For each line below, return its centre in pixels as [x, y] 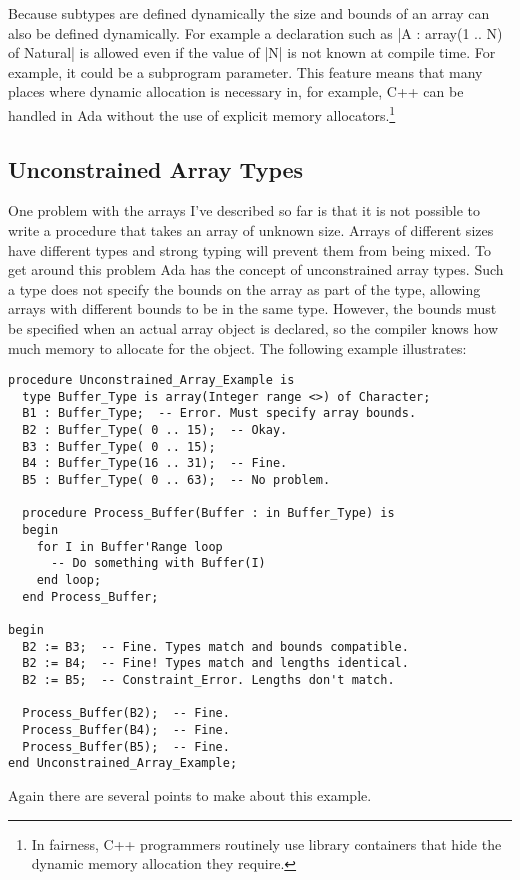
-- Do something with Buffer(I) [158, 563]
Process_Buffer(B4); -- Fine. [126, 729]
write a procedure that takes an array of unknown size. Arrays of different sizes [251, 230]
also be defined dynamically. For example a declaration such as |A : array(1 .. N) [255, 32]
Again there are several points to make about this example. [190, 794]
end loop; [69, 580]
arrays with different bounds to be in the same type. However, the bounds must [252, 308]
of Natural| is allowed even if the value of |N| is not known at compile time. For [252, 52]
